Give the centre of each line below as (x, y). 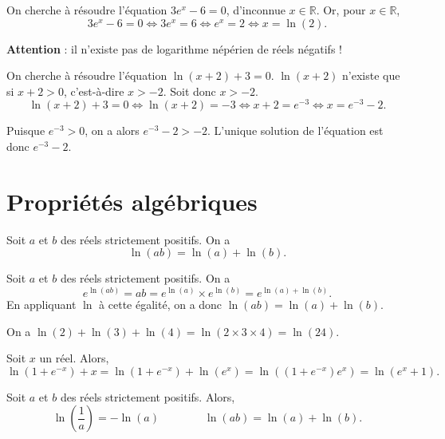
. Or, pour (341, 10)
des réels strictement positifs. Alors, (148, 396)
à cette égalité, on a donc (161, 304)
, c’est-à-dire (94, 91)
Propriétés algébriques (132, 201)
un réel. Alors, (74, 358)
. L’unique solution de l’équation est (295, 131)
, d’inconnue (256, 10)
